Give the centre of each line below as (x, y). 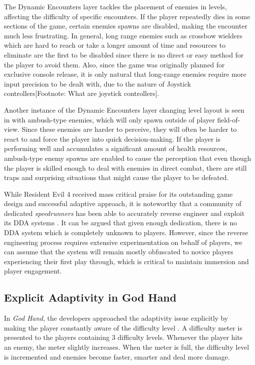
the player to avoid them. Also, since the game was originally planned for (114, 64)
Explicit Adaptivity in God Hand (90, 297)
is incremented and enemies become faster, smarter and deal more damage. (117, 356)
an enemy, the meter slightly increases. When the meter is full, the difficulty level (127, 347)
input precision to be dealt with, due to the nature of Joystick (98, 83)
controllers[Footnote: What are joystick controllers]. (82, 93)
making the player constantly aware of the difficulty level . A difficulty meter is (123, 327)
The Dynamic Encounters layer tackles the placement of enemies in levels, (115, 6)
